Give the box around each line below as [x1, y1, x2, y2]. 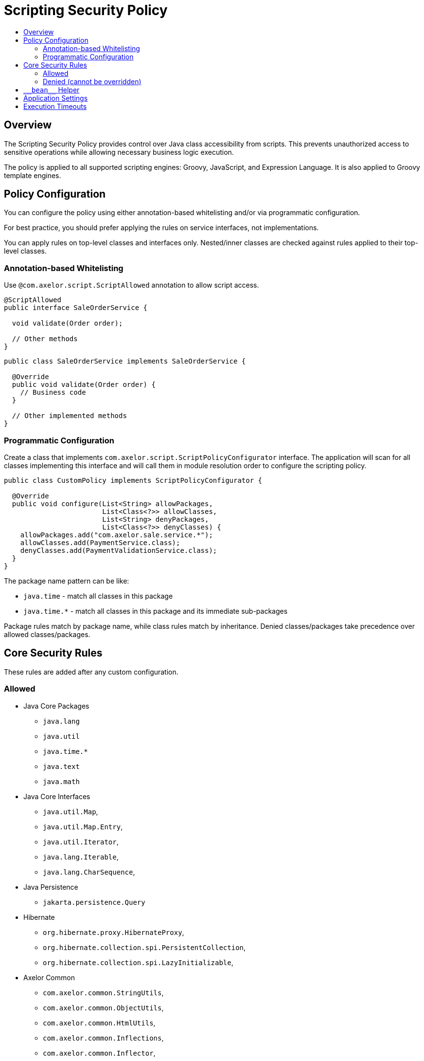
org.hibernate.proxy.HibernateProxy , [43, 928, 184, 936]
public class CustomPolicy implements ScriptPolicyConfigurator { [4, 476, 263, 484]
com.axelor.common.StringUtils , [43, 988, 164, 997]
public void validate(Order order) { [12, 381, 156, 389]
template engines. [4, 171, 61, 180]
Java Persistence [23, 882, 78, 891]
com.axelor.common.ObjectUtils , [43, 1003, 164, 1012]
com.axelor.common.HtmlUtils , [43, 1018, 156, 1027]
